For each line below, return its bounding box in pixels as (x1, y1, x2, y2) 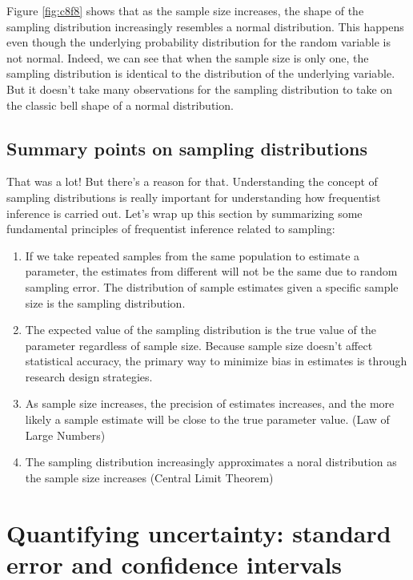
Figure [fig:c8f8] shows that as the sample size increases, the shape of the (6, 2, 364, 18)
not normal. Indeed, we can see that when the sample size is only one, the (6, 49, 369, 66)
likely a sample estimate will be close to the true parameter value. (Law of (25, 411, 390, 428)
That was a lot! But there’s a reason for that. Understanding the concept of (6, 173, 378, 190)
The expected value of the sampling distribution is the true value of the (25, 321, 376, 338)
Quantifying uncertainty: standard (6, 516, 391, 549)
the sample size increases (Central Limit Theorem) (25, 469, 274, 485)
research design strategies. (25, 368, 153, 385)
